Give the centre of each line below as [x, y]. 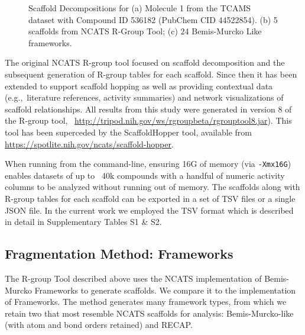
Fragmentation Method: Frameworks [119, 254]
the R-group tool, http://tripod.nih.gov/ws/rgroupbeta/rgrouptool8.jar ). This [148, 120]
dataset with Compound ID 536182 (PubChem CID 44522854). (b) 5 [153, 19]
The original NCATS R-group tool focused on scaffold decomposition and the [145, 62]
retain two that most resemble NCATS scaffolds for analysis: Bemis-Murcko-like [149, 313]
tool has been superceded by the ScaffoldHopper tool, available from [128, 132]
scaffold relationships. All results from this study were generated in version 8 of [148, 109]
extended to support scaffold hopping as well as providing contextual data [139, 86]
